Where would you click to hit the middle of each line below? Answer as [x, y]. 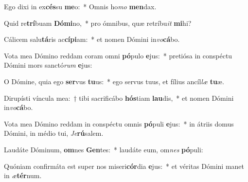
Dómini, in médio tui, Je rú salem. [54, 133]
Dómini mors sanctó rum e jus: [48, 65]
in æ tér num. [23, 175]
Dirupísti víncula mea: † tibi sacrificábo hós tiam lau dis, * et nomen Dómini [119, 98]
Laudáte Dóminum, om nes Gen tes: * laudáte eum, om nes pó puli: [104, 149]
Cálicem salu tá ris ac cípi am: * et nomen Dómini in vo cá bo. [92, 39]
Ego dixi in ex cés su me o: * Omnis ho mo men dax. [80, 6]
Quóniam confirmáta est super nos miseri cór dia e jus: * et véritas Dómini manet [124, 166]
